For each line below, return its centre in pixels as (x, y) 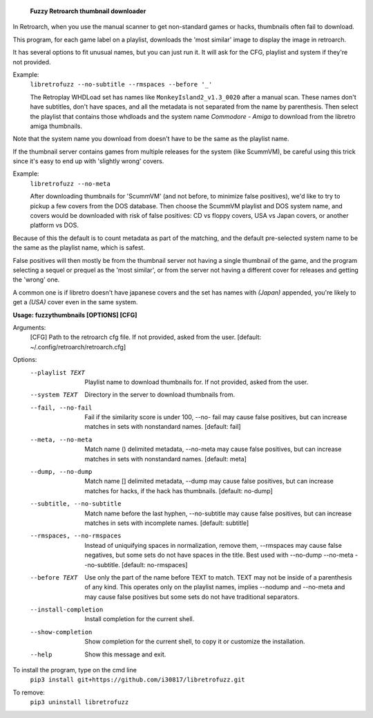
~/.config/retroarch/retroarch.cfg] (78, 347)
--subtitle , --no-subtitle (76, 504)
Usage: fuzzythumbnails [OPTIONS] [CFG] (75, 315)
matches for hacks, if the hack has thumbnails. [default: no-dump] (179, 490)
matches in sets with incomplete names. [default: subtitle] (167, 523)
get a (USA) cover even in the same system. (75, 302)
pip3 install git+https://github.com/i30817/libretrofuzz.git (137, 680)
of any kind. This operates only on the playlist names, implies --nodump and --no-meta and (215, 587)
